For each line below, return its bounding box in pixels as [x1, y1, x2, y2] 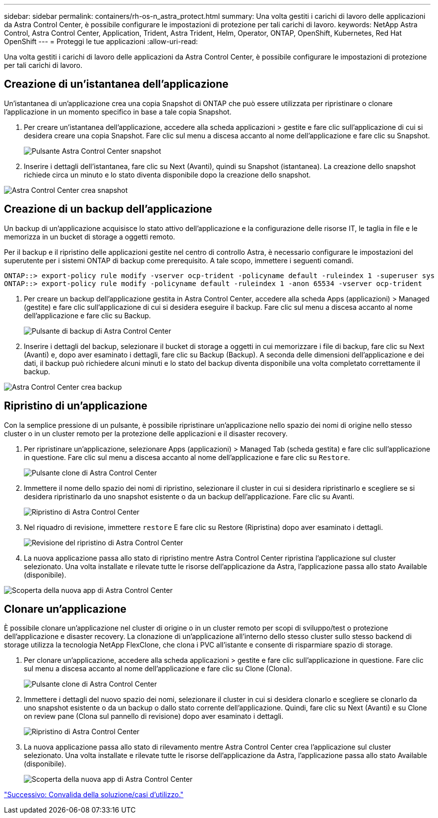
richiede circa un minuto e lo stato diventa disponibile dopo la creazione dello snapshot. [24, 170, 311, 179]
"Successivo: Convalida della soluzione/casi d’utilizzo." [4, 790, 184, 799]
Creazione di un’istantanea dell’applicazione [4, 78, 229, 91]
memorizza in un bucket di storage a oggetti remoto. [4, 232, 175, 241]
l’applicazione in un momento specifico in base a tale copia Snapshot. [4, 107, 232, 116]
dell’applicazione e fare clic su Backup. [24, 311, 151, 320]
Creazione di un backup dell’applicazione [4, 203, 212, 216]
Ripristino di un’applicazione [4, 400, 147, 412]
